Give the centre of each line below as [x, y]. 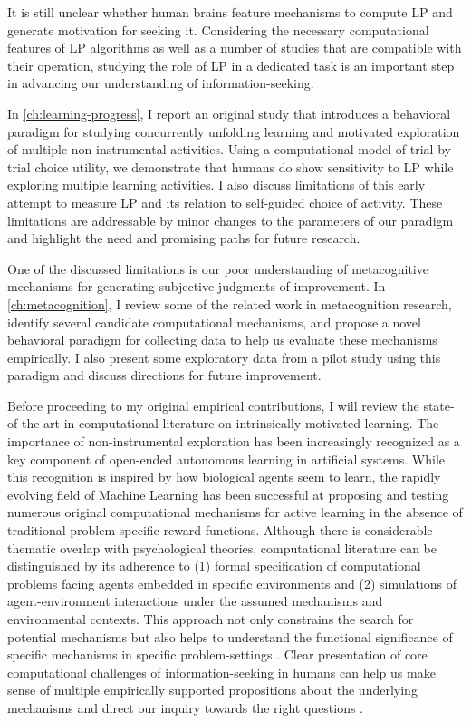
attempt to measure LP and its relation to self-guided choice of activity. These [225, 202]
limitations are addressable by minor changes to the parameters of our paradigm [231, 220]
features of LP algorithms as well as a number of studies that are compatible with [235, 48]
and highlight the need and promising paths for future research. [184, 238]
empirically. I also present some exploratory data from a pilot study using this [224, 357]
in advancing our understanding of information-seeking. [161, 83]
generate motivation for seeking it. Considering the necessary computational [218, 29]
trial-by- [433, 149]
